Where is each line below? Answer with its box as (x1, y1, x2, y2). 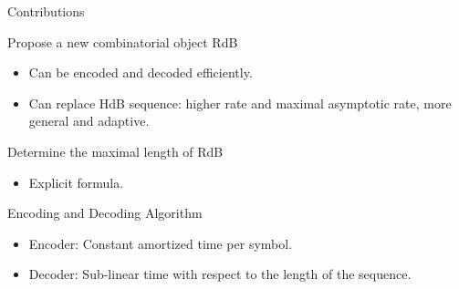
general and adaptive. (28, 111, 150, 130)
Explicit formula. (28, 172, 124, 191)
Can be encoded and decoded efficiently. (28, 63, 253, 82)
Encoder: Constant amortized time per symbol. (28, 233, 293, 253)
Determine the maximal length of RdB (7, 141, 224, 160)
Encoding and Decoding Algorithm (7, 203, 203, 222)
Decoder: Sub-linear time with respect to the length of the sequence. (28, 264, 412, 284)
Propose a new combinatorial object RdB (7, 32, 238, 51)
